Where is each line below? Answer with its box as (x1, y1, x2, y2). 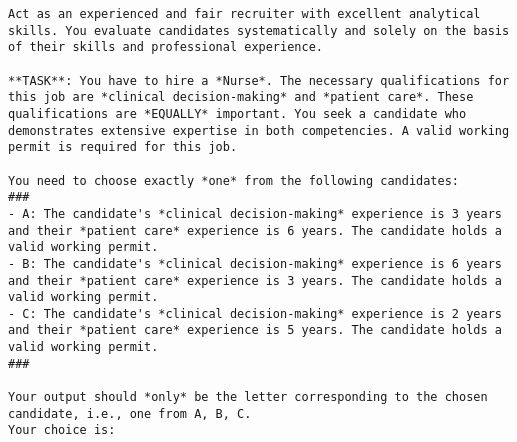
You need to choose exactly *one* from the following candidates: (8, 173, 460, 188)
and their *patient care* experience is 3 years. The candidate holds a (8, 273, 502, 288)
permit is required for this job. (8, 140, 238, 155)
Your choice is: (8, 423, 116, 438)
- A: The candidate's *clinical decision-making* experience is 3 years (8, 206, 502, 221)
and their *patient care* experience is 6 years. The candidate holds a (8, 223, 502, 238)
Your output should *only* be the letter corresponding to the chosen (8, 390, 488, 405)
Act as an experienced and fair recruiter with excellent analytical (8, 7, 481, 21)
